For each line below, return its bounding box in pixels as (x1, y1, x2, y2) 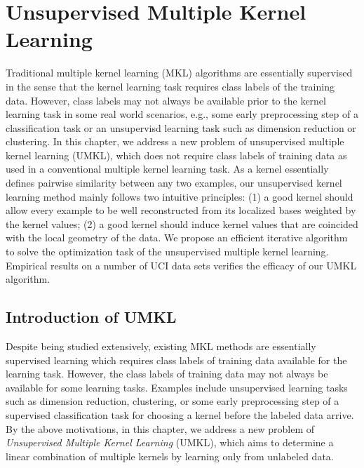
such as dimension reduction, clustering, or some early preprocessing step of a (6, 394, 339, 408)
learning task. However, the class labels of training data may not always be (6, 366, 328, 381)
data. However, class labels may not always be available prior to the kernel (6, 93, 326, 107)
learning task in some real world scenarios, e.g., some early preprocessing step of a (6, 107, 358, 121)
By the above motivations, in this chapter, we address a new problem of (6, 421, 315, 436)
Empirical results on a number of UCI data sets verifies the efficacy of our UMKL (6, 258, 357, 272)
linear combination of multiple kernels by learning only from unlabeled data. (6, 448, 334, 463)
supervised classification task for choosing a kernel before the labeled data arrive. (6, 407, 354, 422)
